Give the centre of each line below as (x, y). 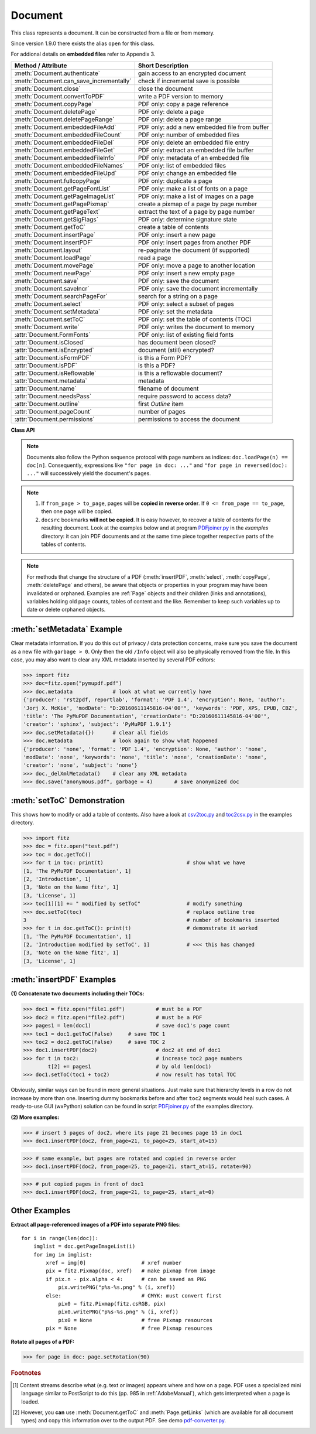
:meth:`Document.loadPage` (53, 258)
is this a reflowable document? (180, 373)
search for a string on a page (178, 296)
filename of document (168, 388)
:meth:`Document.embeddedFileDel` (64, 142)
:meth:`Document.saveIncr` (52, 288)
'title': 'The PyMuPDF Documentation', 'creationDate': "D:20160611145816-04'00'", (147, 716)
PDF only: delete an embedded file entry (194, 142)
